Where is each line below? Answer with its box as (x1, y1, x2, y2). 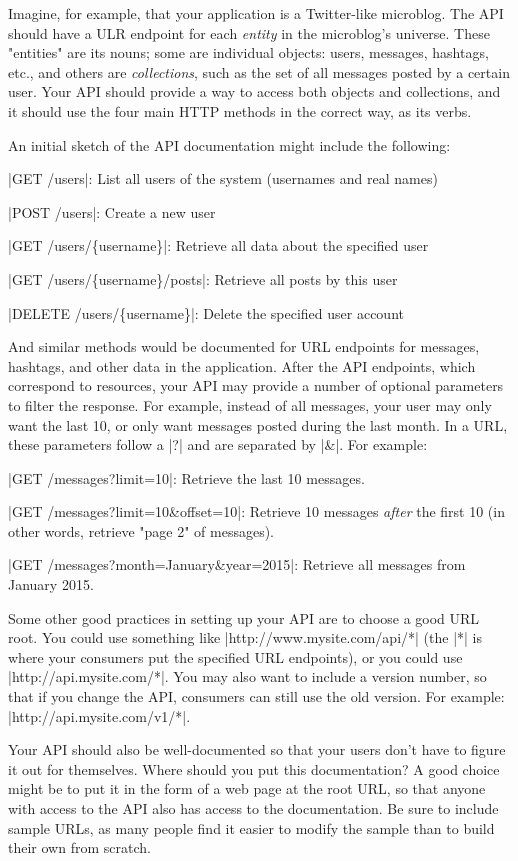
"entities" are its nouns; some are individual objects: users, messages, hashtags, (8, 42, 489, 63)
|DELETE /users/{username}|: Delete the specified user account (8, 302, 404, 323)
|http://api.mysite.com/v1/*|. (8, 705, 191, 726)
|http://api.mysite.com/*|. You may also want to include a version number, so (8, 666, 487, 687)
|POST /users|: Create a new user (8, 201, 216, 222)
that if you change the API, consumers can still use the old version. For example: (8, 686, 505, 707)
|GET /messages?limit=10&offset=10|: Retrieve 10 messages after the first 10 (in (8, 501, 505, 522)
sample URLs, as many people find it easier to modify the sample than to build (8, 817, 495, 838)
